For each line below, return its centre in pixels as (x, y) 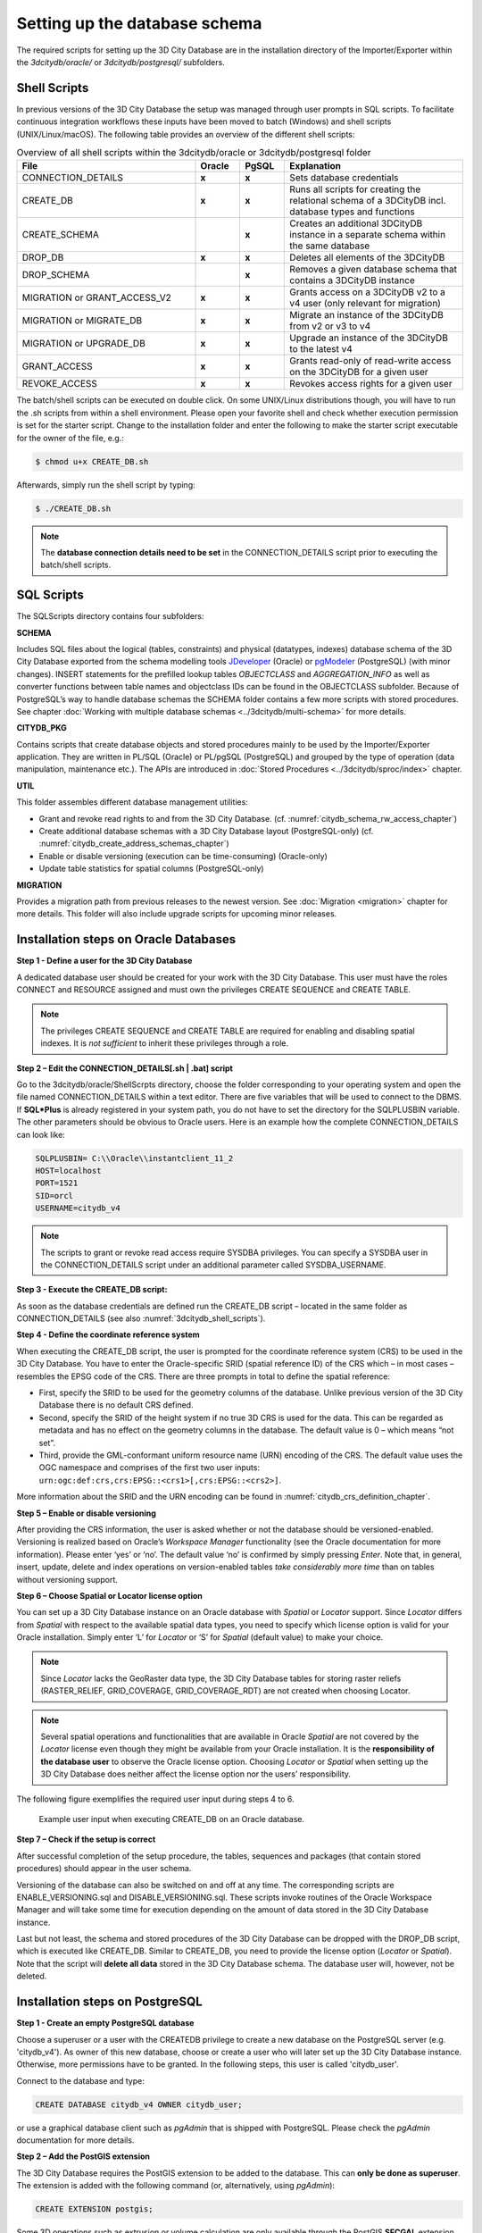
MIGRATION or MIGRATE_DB (82, 321)
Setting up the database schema (139, 23)
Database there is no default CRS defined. (116, 1405)
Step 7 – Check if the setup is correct (86, 1839)
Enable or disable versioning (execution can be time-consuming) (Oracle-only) (183, 856)
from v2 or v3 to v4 (330, 326)
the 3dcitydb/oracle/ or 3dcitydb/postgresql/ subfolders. (120, 62)
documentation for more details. (75, 2140)
